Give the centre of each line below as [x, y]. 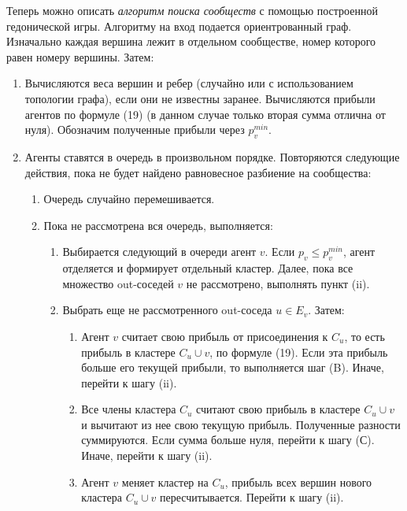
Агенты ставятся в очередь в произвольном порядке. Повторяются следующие [212, 156]
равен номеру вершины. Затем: [80, 56]
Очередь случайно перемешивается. [129, 199]
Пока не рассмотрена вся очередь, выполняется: [158, 225]
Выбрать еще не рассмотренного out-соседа [167, 310]
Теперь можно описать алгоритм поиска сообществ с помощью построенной [192, 10]
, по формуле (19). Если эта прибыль [299, 352]
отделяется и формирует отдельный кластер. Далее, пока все [208, 268]
